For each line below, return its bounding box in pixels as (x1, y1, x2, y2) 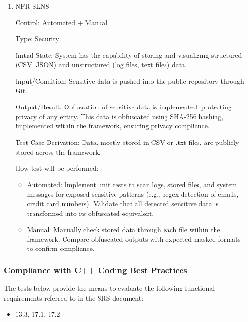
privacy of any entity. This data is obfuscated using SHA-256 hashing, (15, 111, 224, 121)
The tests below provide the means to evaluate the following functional (4, 283, 215, 293)
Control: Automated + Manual (15, 17, 108, 27)
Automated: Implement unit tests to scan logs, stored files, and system (27, 179, 237, 189)
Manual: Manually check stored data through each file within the (27, 224, 220, 234)
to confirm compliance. (27, 243, 95, 253)
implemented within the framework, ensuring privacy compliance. (15, 121, 210, 131)
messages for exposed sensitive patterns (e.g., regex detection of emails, (27, 189, 239, 199)
